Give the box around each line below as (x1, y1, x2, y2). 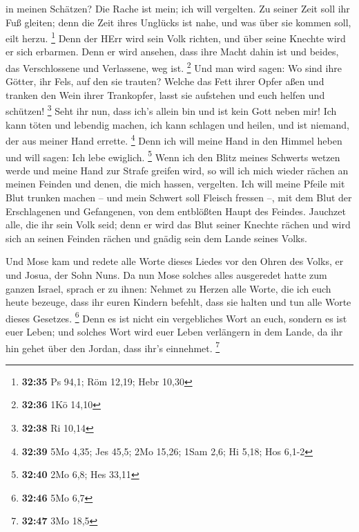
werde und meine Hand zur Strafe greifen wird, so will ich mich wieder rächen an (6, 163, 349, 177)
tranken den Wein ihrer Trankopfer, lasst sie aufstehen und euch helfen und (6, 87, 325, 102)
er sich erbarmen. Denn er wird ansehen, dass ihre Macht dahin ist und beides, (6, 44, 339, 59)
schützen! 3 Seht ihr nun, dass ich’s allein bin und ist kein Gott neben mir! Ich (6, 102, 337, 118)
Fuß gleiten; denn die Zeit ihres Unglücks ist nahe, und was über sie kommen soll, (6, 15, 351, 29)
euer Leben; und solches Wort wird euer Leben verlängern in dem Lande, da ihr (6, 324, 343, 338)
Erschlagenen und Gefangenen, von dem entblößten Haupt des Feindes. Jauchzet (6, 203, 346, 218)
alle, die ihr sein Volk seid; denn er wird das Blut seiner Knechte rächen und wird (6, 217, 351, 232)
